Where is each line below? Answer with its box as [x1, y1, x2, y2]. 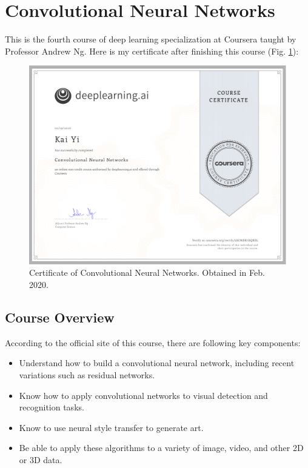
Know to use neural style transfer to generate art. [19, 421, 204, 433]
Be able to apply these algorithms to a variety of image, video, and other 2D [19, 441, 304, 454]
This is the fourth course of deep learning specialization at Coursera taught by [5, 33, 296, 45]
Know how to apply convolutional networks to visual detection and [19, 389, 268, 401]
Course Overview [5, 308, 115, 326]
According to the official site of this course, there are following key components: [5, 336, 301, 349]
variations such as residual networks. [19, 369, 155, 381]
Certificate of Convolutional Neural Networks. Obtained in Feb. [29, 266, 265, 279]
